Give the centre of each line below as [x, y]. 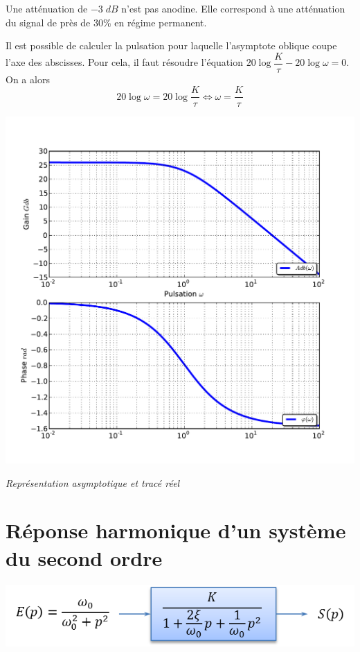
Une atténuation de [47, 8]
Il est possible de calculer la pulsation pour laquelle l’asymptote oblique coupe [171, 45]
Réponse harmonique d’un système [176, 530]
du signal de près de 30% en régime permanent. [106, 22]
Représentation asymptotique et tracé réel [93, 482]
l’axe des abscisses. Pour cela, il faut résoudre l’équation [124, 62]
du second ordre [84, 557]
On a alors [28, 79]
